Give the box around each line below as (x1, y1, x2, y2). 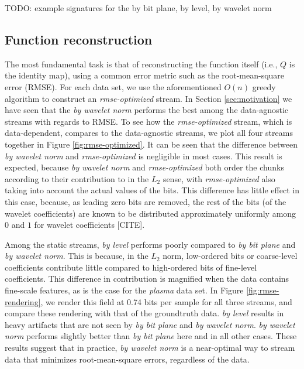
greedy (252, 80, 276, 93)
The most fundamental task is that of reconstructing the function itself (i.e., (5, 57, 278, 70)
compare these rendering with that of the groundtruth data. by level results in (5, 307, 284, 319)
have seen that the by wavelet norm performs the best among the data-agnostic (5, 104, 289, 116)
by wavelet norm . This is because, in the (5, 250, 148, 262)
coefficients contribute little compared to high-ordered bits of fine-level (5, 261, 257, 273)
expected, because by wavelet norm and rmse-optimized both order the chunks (5, 161, 284, 173)
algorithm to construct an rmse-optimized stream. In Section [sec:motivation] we (5, 92, 292, 104)
